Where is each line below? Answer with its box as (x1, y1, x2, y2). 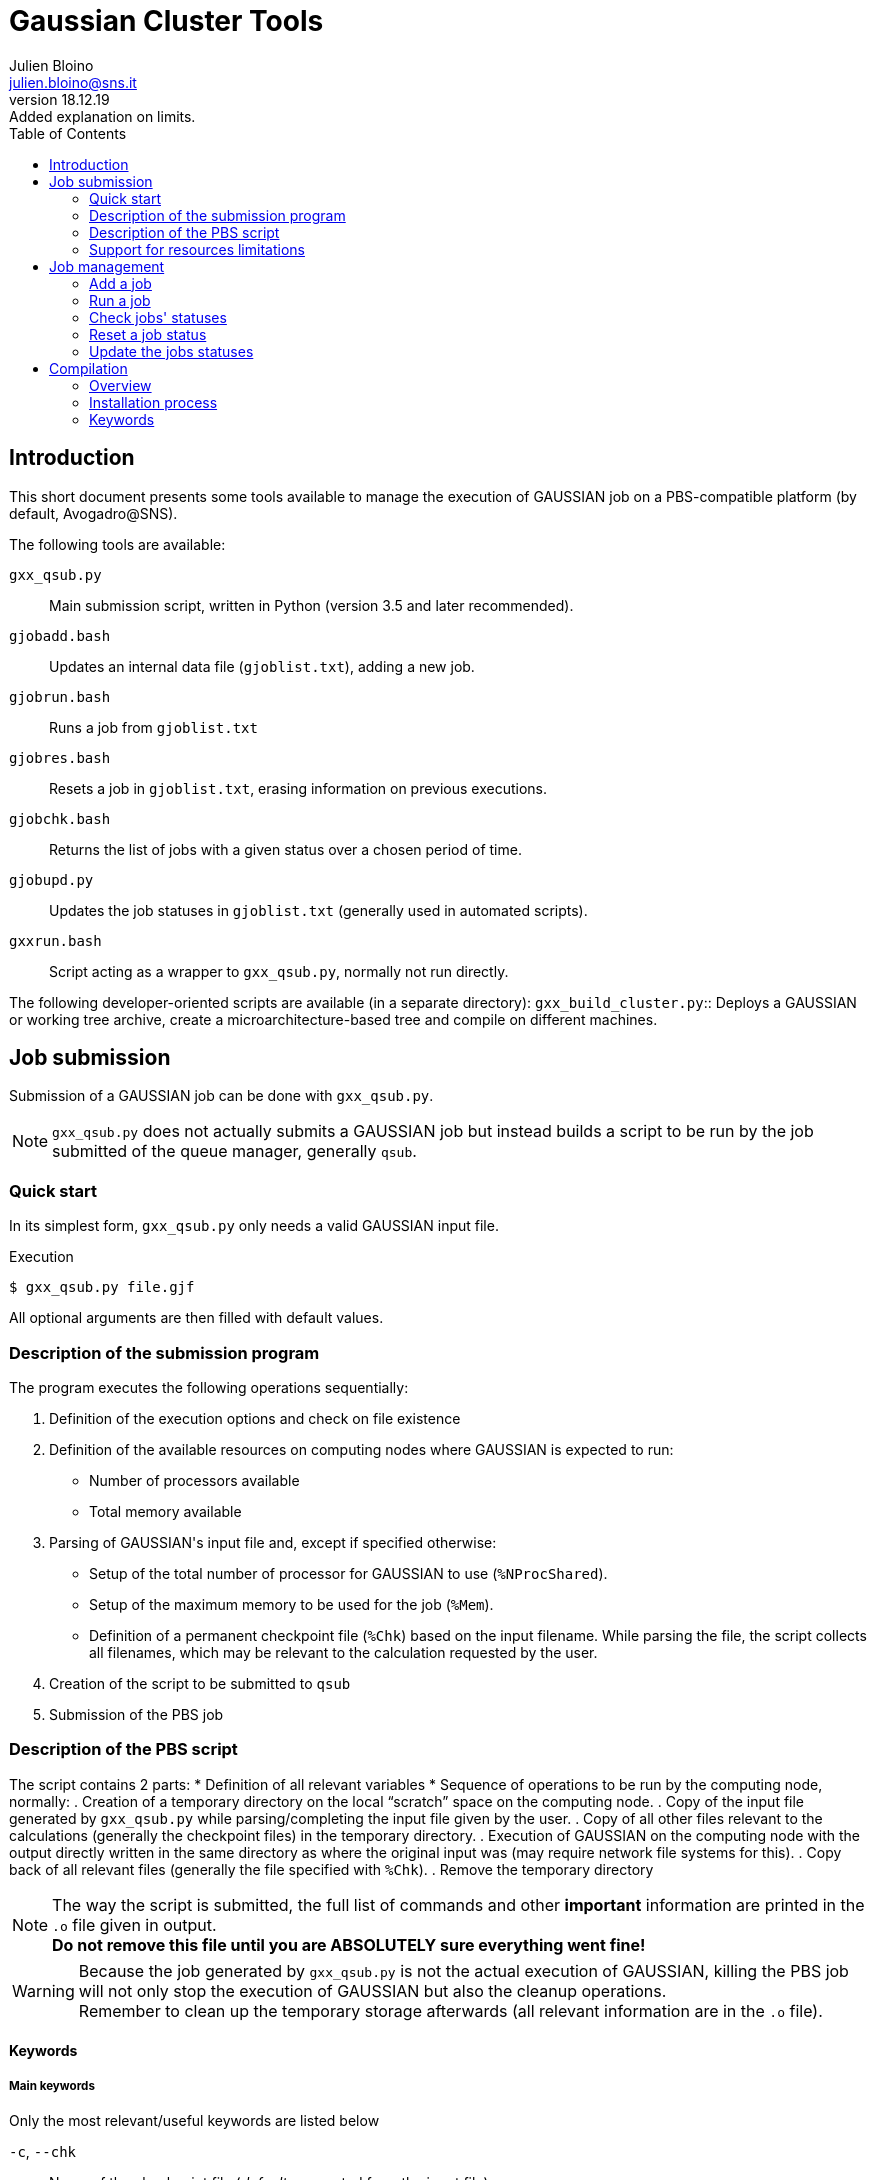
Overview (89, 376, 152, 394)
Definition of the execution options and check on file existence (49, 1409, 461, 1427)
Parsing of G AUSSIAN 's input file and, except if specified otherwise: (49, 1533, 497, 1551)
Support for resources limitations (89, 240, 305, 258)
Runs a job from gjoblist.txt (49, 718, 258, 736)
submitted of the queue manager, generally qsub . (52, 1141, 417, 1162)
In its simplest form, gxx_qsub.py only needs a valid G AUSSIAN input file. (9, 1217, 499, 1235)
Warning (12, 1980, 75, 2001)
